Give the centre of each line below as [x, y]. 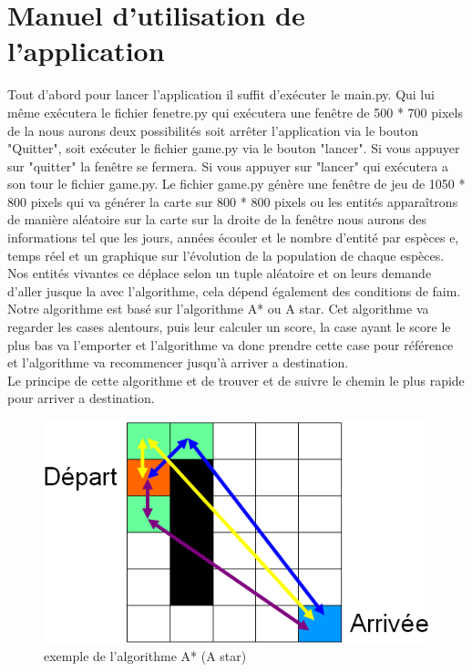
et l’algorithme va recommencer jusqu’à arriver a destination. [178, 362]
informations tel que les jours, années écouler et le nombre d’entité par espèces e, [233, 238]
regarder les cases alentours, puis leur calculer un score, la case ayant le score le [229, 327]
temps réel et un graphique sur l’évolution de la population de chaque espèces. [226, 255]
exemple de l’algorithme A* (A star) [145, 656]
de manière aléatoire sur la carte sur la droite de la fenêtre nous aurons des [217, 219]
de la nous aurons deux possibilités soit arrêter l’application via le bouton [213, 130]
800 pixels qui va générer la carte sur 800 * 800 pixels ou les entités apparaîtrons [233, 201]
